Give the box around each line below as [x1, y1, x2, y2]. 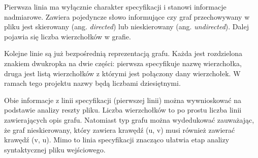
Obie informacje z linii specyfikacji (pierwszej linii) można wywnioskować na [4, 94, 241, 105]
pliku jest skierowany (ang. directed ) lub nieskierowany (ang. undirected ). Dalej [4, 21, 249, 32]
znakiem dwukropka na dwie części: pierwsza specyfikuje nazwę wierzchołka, [4, 58, 242, 68]
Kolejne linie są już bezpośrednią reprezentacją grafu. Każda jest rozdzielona [4, 48, 243, 59]
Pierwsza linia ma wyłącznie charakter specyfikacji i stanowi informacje [4, 2, 227, 12]
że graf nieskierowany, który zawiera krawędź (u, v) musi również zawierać [4, 124, 235, 135]
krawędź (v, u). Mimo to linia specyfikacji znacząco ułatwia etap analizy [4, 134, 230, 145]
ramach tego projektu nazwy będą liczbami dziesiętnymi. [4, 78, 181, 88]
